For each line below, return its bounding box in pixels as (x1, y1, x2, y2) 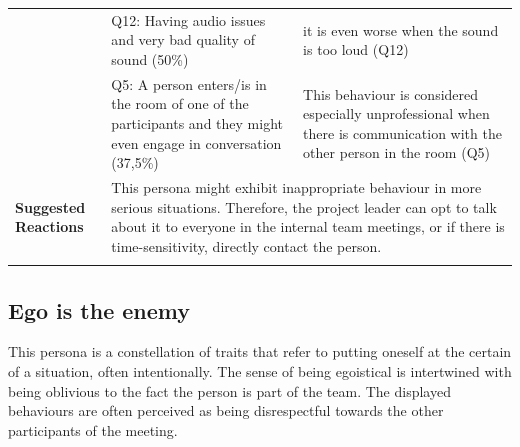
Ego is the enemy (8, 294, 191, 325)
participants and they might (111, 112, 283, 133)
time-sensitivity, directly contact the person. (111, 235, 382, 256)
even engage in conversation (111, 132, 282, 153)
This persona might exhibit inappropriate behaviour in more (111, 177, 482, 197)
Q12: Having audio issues (111, 9, 266, 30)
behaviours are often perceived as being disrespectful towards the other (8, 400, 444, 421)
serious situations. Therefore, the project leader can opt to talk (111, 196, 497, 217)
